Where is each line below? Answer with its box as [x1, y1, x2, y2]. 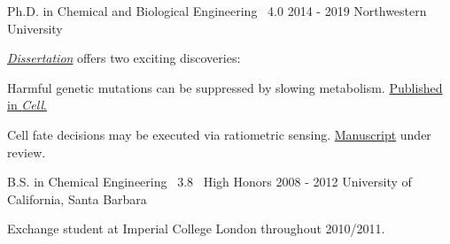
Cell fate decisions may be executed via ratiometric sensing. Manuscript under [7, 125, 431, 143]
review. [7, 142, 46, 161]
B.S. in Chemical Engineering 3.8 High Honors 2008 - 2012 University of [7, 172, 412, 191]
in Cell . [7, 95, 47, 114]
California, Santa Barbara [7, 189, 147, 208]
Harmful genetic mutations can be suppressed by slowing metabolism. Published [7, 78, 443, 96]
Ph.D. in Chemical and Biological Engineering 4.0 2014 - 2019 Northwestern [7, 2, 427, 19]
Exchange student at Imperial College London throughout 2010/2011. [7, 219, 385, 238]
